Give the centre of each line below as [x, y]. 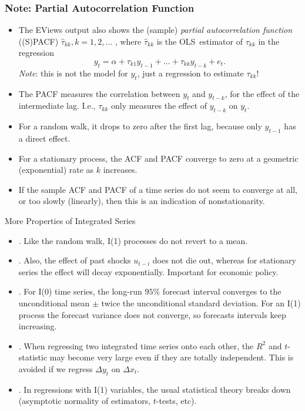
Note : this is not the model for [73, 73]
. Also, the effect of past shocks [75, 260]
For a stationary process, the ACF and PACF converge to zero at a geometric [158, 158]
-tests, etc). [176, 401]
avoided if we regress [56, 368]
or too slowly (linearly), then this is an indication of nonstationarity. [142, 201]
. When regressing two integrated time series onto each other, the [136, 345]
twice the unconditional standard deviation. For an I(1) [201, 303]
